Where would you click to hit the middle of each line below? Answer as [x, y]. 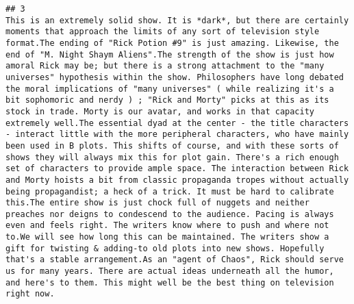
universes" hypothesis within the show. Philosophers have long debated [175, 77]
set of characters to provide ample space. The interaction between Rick [177, 169]
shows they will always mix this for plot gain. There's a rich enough [172, 157]
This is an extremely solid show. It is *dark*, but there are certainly [177, 20]
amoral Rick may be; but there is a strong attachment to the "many [165, 66]
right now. [30, 294]
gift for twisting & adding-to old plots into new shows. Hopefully [165, 248]
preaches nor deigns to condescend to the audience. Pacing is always [170, 214]
